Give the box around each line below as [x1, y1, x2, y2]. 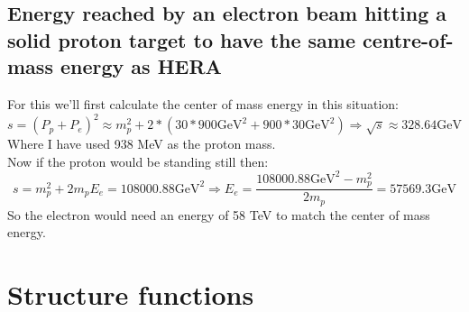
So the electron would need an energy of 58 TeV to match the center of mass [7, 205, 430, 224]
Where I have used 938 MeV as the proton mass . [7, 134, 276, 153]
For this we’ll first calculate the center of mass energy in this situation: [7, 94, 400, 113]
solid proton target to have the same [7, 25, 356, 53]
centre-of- [363, 25, 454, 53]
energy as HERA [60, 52, 222, 80]
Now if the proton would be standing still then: [7, 151, 269, 170]
